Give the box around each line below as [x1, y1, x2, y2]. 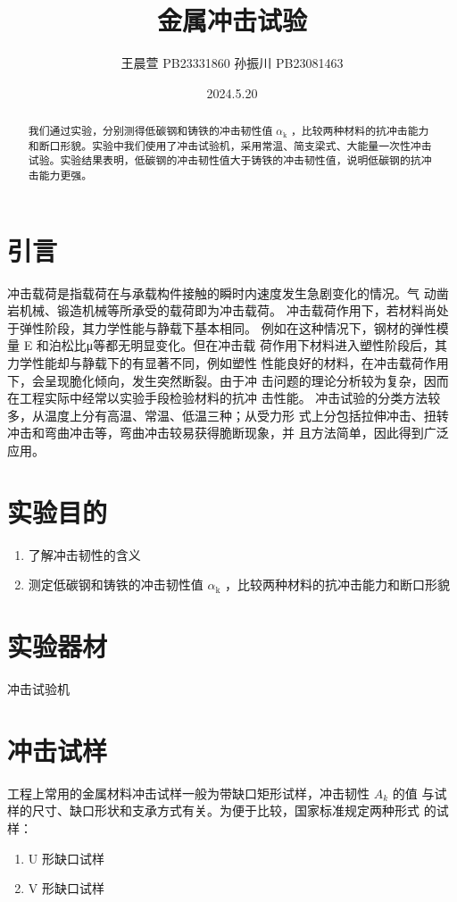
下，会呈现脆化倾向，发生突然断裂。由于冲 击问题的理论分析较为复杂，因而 [7, 371, 449, 389]
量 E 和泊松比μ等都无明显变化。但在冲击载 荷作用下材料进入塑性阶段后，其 [7, 336, 448, 355]
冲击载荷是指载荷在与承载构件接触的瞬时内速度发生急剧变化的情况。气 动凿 [7, 283, 449, 302]
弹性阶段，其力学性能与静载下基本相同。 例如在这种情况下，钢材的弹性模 [19, 318, 449, 337]
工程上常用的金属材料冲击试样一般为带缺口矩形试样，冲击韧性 [7, 783, 370, 802]
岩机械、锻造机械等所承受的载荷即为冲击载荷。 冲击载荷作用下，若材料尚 [7, 301, 436, 320]
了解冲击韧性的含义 [28, 545, 141, 564]
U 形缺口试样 [28, 848, 104, 867]
